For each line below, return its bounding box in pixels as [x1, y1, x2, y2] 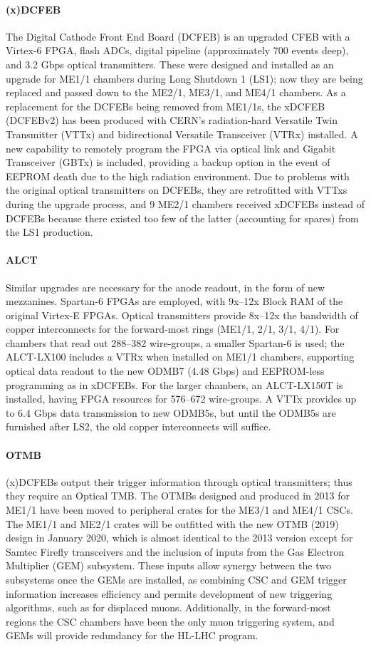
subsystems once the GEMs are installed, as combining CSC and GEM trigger [6, 571, 347, 586]
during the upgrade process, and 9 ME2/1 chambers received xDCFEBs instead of [6, 196, 365, 211]
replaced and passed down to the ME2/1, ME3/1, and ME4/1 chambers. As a [6, 85, 346, 100]
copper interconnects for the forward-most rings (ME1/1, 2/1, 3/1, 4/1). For [6, 321, 340, 336]
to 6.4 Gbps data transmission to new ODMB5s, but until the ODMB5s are [6, 405, 336, 420]
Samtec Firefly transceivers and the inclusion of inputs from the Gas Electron [6, 544, 345, 559]
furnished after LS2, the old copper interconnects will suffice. [6, 419, 271, 434]
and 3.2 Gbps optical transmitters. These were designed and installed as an [6, 56, 334, 71]
